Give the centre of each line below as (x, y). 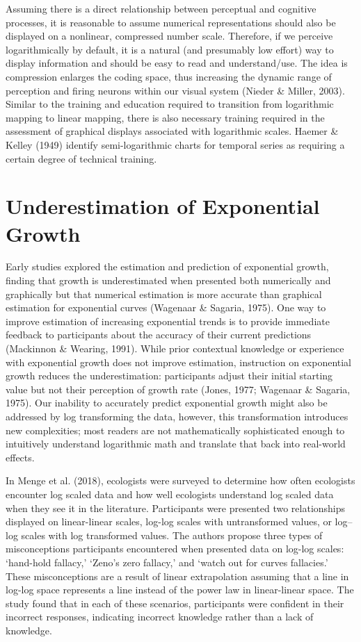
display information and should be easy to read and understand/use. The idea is (177, 63)
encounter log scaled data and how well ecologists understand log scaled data (170, 494)
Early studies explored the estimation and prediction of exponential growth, (167, 266)
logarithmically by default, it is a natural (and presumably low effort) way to (170, 49)
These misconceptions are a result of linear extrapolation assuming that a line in (177, 576)
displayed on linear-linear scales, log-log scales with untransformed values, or (169, 521)
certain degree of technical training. (81, 158)
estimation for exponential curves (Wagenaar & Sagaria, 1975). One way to (166, 307)
